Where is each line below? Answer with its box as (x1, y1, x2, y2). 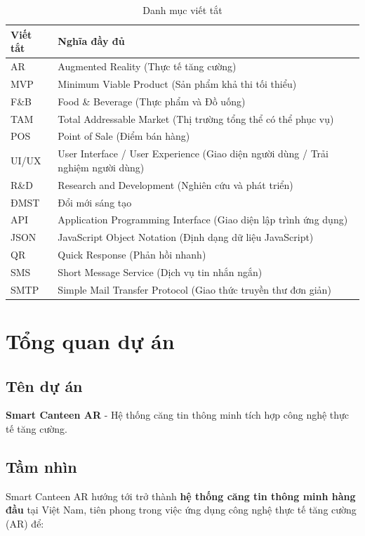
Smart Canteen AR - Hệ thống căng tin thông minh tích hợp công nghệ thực (6, 407, 350, 422)
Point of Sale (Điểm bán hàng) (58, 129, 190, 143)
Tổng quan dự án (6, 327, 175, 355)
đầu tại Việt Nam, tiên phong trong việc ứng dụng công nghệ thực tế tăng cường (6, 502, 357, 517)
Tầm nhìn (6, 456, 77, 477)
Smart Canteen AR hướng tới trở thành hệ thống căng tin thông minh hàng (6, 488, 356, 503)
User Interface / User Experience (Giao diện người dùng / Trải (58, 146, 329, 161)
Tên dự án (6, 374, 83, 396)
